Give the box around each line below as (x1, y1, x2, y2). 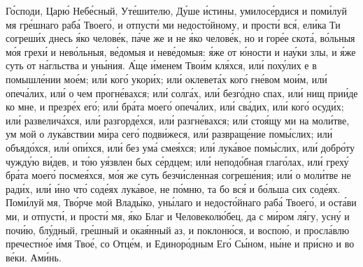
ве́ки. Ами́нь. (6, 250, 62, 264)
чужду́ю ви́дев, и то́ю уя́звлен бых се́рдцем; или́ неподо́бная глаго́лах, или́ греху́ (6, 154, 349, 168)
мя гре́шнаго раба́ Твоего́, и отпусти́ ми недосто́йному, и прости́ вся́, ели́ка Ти (6, 17, 341, 31)
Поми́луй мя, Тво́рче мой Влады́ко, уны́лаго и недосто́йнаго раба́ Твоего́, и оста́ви (6, 195, 357, 210)
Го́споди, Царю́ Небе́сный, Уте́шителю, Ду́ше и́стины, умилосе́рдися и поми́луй (6, 3, 347, 17)
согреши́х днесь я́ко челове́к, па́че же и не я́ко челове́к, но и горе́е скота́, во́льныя (6, 31, 355, 45)
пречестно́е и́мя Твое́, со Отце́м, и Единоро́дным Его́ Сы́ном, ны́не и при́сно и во (6, 236, 355, 251)
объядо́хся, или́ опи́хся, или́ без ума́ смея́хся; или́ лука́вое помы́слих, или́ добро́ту (6, 140, 355, 154)
